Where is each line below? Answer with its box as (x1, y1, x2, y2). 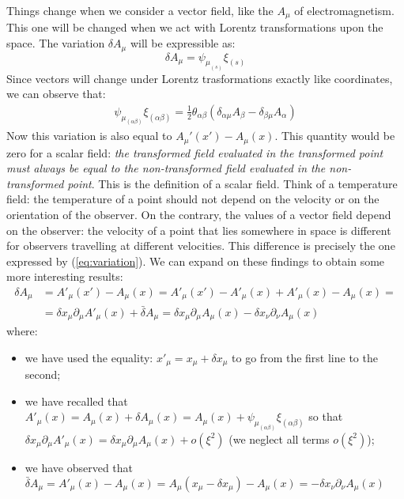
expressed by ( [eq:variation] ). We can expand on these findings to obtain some (6, 252, 385, 269)
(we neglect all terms (228, 430, 330, 447)
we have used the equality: (25, 349, 153, 365)
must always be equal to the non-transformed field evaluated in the (6, 160, 326, 176)
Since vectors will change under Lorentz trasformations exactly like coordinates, (6, 70, 393, 86)
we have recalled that (25, 392, 128, 409)
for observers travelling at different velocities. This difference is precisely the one (6, 237, 395, 254)
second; (25, 366, 61, 383)
